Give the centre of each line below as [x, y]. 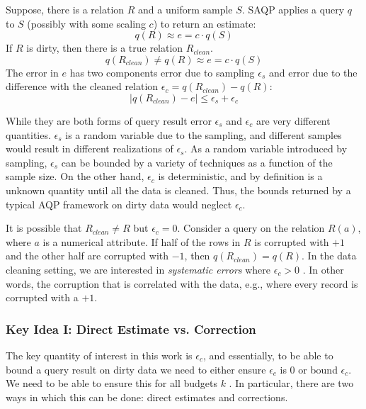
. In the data [329, 256]
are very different [293, 120]
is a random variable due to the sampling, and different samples [204, 134]
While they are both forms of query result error [109, 120]
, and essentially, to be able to [268, 355]
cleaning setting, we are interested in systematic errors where [138, 269]
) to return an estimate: [205, 23]
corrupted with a [42, 297]
